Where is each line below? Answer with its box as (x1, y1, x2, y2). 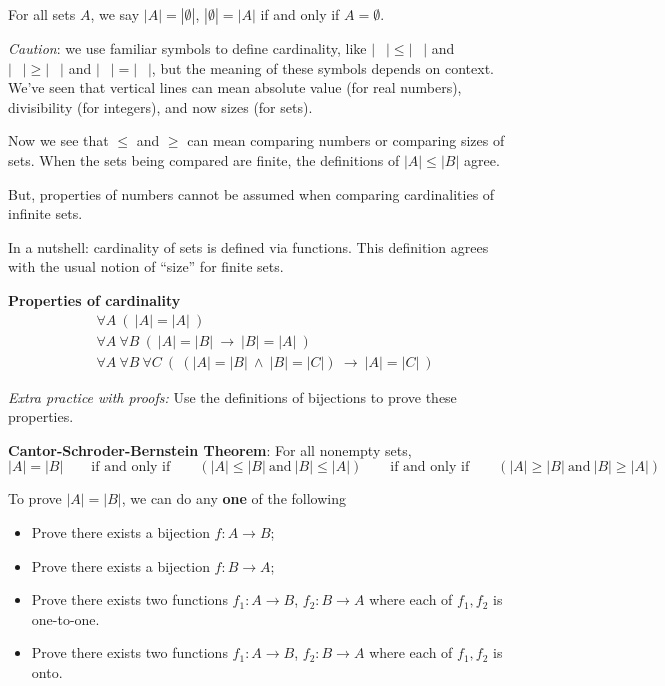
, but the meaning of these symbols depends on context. (151, 57, 494, 78)
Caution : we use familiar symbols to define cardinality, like (8, 38, 367, 58)
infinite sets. (8, 203, 83, 224)
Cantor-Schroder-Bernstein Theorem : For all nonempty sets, (8, 439, 412, 460)
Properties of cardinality (8, 289, 181, 310)
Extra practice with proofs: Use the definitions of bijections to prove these (8, 386, 457, 407)
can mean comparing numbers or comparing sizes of (187, 130, 505, 151)
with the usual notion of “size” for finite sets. (8, 256, 284, 277)
